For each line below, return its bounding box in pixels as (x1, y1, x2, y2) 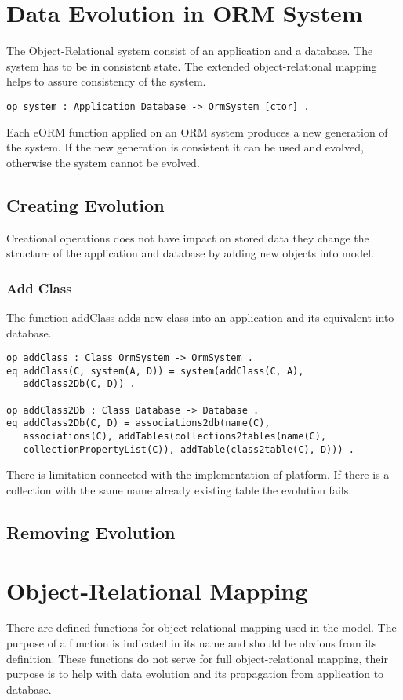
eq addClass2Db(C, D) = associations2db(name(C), (6, 417, 270, 429)
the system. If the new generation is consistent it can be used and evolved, (6, 139, 364, 155)
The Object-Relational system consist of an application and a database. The (6, 42, 373, 59)
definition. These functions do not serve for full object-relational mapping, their (6, 650, 388, 666)
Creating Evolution (6, 192, 165, 217)
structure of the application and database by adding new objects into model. (6, 245, 374, 261)
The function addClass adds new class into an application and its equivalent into (6, 308, 394, 325)
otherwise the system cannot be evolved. (6, 154, 200, 170)
